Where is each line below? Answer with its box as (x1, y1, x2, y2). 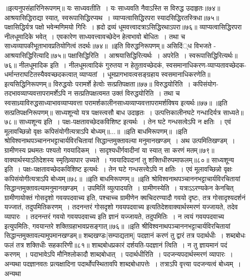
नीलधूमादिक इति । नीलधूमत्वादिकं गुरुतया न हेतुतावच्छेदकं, (19, 59, 164, 70)
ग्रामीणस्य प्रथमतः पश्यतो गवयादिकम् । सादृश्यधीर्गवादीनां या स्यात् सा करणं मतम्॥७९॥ (4, 145, 215, 155)
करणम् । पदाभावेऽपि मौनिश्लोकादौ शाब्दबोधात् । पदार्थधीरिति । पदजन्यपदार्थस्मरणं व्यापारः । (4, 249, 233, 259)
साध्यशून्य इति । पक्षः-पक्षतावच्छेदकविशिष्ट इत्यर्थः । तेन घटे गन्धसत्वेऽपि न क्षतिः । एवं (19, 117, 231, 127)
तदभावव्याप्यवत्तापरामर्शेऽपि (4, 88, 66, 98)
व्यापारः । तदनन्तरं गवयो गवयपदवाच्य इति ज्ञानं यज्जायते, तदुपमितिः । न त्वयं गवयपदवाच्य (4, 211, 224, 221)
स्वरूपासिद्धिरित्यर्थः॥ (189, 50, 238, 60)
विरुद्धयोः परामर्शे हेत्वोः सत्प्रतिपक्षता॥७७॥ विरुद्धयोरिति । (53, 78, 191, 88)
